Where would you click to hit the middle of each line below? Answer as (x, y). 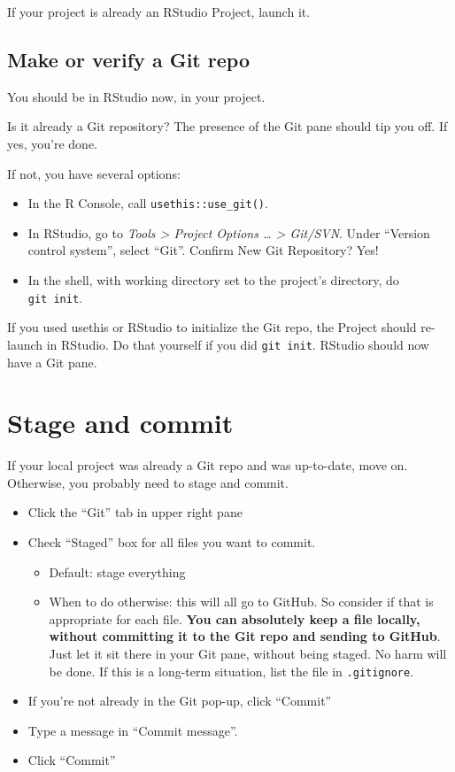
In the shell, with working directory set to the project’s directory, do (213, 280)
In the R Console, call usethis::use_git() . (148, 203)
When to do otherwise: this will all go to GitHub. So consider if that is (241, 602)
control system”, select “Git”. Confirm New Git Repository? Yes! (203, 250)
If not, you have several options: (94, 173)
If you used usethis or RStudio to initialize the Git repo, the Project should (212, 327)
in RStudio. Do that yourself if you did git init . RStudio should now (238, 344)
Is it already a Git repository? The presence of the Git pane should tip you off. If (227, 126)
